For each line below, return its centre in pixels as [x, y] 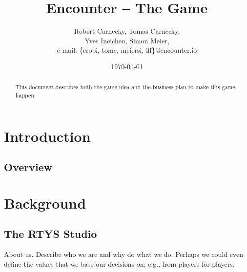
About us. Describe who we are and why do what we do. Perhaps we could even [123, 254]
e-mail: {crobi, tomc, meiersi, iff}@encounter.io [127, 50]
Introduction [47, 136]
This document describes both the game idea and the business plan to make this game [125, 87]
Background [45, 203]
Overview [28, 167]
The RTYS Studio [51, 234]
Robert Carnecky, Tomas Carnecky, [127, 31]
